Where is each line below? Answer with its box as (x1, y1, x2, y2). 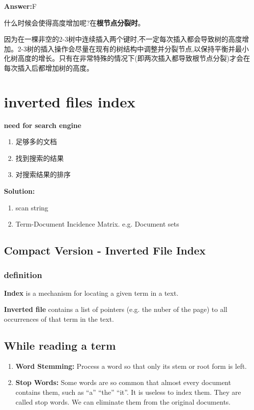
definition (4, 268, 42, 281)
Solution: (4, 186, 35, 196)
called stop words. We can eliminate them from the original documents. (15, 396, 231, 407)
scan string (15, 202, 49, 212)
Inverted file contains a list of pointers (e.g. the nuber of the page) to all (4, 304, 227, 314)
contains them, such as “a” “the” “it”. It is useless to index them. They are (15, 387, 241, 397)
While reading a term (4, 338, 116, 353)
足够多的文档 (15, 136, 57, 147)
